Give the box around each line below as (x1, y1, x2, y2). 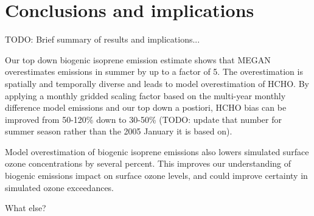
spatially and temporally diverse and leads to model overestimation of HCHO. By (5, 77, 309, 89)
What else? (5, 201, 46, 214)
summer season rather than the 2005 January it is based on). (5, 125, 232, 138)
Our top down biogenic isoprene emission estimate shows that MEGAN (5, 53, 271, 66)
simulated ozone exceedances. (5, 181, 114, 193)
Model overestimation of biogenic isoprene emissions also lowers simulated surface (5, 145, 309, 158)
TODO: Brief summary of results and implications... (5, 33, 200, 46)
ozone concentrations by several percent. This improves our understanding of (5, 157, 291, 170)
